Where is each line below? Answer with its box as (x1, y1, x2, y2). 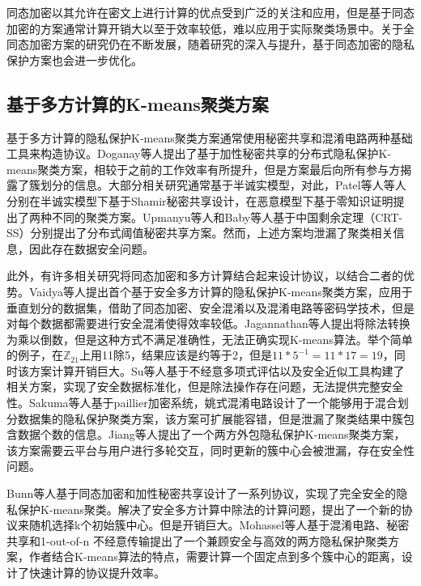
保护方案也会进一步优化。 (6, 51, 142, 68)
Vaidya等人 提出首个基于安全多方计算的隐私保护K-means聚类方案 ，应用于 (28, 282, 413, 299)
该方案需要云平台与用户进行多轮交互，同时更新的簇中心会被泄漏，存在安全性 (6, 441, 415, 458)
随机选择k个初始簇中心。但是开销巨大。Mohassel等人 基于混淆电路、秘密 (28, 516, 410, 533)
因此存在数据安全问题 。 (28, 240, 154, 257)
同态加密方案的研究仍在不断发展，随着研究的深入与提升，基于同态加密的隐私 (6, 36, 415, 53)
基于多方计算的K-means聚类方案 (6, 91, 269, 116)
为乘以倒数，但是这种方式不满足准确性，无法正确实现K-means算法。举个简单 (6, 330, 413, 347)
